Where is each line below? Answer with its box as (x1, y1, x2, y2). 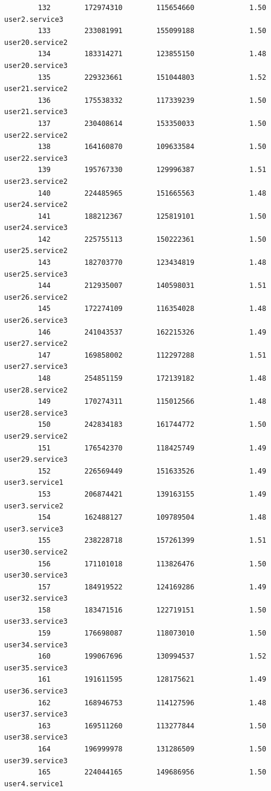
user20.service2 (4, 38, 68, 47)
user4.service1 (4, 779, 64, 788)
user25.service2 (4, 247, 68, 255)
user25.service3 (4, 270, 68, 278)
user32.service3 (4, 594, 68, 603)
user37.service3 (4, 710, 68, 719)
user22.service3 (4, 154, 68, 163)
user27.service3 (4, 362, 68, 371)
